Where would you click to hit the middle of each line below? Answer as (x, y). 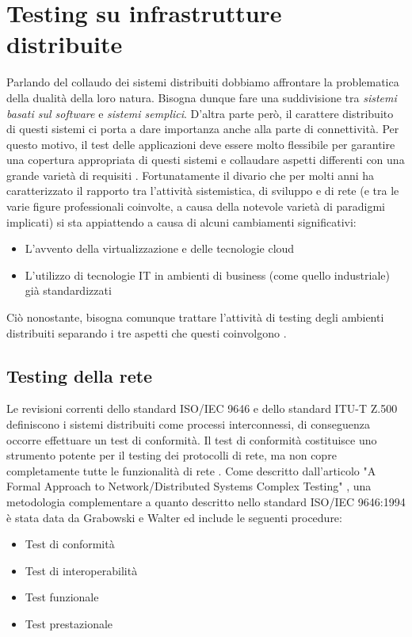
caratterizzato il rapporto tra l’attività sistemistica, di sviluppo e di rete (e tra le (203, 191)
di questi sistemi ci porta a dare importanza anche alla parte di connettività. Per (203, 129)
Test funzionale (62, 597)
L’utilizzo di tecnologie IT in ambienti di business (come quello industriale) (208, 275)
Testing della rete (80, 375)
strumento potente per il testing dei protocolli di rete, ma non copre (172, 455)
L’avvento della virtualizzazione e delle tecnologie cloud (160, 248)
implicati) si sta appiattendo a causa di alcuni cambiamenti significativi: (181, 221)
